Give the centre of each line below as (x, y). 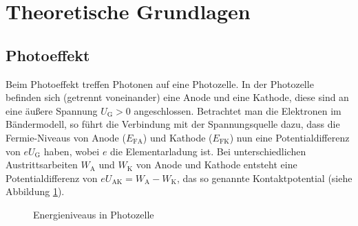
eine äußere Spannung (52, 110)
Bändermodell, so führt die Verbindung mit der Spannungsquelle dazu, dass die (173, 124)
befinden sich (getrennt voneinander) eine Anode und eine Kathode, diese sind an (177, 97)
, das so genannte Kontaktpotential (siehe (264, 178)
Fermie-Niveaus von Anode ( (66, 137)
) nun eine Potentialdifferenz (289, 137)
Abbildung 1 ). (35, 191)
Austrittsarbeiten (42, 165)
